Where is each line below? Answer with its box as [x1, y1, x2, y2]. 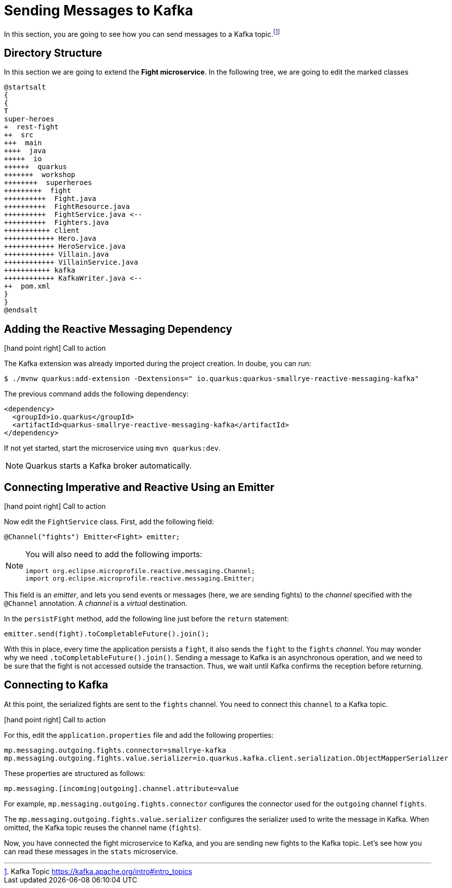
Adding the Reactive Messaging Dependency [4, 322, 232, 335]
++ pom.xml [4, 282, 50, 291]
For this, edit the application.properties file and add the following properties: [4, 730, 274, 739]
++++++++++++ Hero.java [4, 234, 96, 243]
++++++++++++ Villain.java [4, 250, 109, 259]
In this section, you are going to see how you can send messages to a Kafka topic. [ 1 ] [4, 28, 280, 38]
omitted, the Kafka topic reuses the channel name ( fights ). [4, 823, 201, 832]
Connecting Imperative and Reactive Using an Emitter [4, 481, 274, 493]
